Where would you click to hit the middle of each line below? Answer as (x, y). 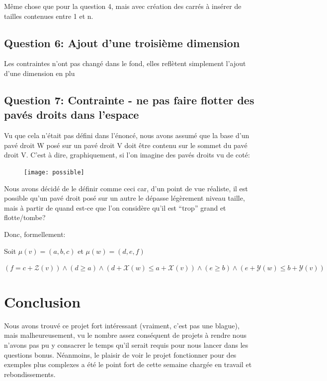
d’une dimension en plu (40, 73)
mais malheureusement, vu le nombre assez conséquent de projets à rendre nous (125, 335)
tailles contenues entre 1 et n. (49, 16)
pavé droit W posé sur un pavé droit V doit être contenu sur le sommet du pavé (126, 145)
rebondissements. (30, 374)
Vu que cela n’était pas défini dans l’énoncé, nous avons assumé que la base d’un (127, 135)
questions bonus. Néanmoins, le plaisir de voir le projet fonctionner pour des (120, 354)
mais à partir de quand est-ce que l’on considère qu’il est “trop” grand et (115, 207)
